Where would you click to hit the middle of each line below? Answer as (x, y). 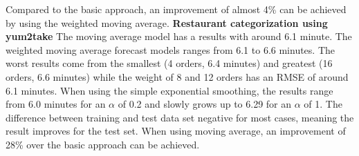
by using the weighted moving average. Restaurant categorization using (167, 22)
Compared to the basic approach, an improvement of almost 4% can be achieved (176, 9)
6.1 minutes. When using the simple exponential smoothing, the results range (169, 90)
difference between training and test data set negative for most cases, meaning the (180, 117)
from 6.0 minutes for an (56, 104)
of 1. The (323, 104)
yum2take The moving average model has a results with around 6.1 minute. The (179, 36)
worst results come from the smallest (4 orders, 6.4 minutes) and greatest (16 (169, 63)
